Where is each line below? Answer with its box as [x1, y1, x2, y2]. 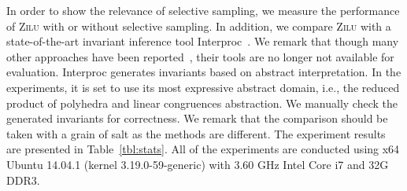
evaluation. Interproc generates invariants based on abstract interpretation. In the [6, 64, 401, 80]
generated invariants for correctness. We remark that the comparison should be [6, 110, 388, 127]
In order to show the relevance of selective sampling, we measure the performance [6, 2, 400, 18]
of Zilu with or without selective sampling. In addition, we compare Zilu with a [6, 17, 391, 34]
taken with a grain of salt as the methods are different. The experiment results [6, 125, 386, 141]
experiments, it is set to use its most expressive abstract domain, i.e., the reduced [6, 79, 400, 95]
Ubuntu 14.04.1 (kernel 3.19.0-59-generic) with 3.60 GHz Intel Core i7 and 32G [6, 156, 389, 172]
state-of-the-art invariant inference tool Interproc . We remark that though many [6, 33, 399, 50]
